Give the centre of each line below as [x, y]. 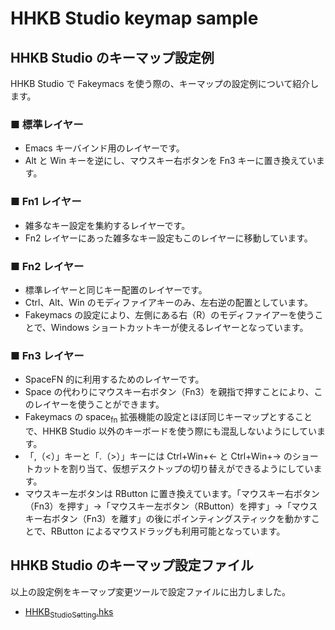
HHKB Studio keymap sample [134, 18]
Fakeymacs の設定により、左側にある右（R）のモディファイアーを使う [169, 314]
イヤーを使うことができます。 [103, 404]
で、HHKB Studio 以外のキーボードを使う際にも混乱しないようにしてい [170, 431]
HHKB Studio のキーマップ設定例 [112, 57]
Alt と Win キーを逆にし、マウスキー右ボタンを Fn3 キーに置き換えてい [170, 161]
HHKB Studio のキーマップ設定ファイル [132, 565]
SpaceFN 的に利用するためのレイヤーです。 [114, 379]
